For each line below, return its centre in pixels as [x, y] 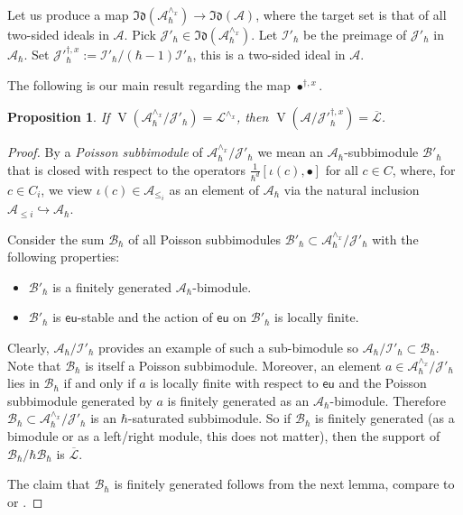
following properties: [64, 257]
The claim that [49, 484]
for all [342, 169]
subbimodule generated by [80, 400]
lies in [23, 383]
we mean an [291, 152]
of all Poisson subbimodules [205, 239]
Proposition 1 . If [59, 117]
